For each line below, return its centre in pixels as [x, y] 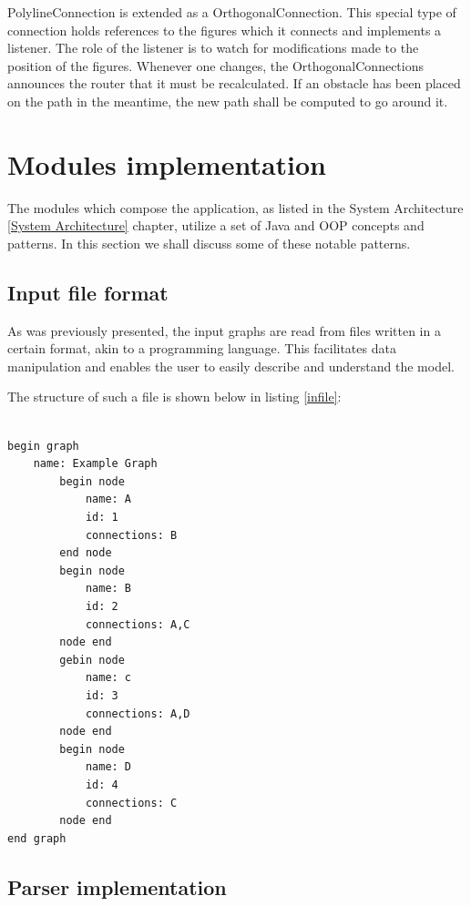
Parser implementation [117, 886]
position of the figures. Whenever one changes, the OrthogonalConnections [216, 65]
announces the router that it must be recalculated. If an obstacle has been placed [234, 83]
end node [86, 553]
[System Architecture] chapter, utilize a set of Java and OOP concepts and [216, 225]
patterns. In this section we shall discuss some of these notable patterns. [209, 243]
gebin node [92, 660]
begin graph [43, 446]
